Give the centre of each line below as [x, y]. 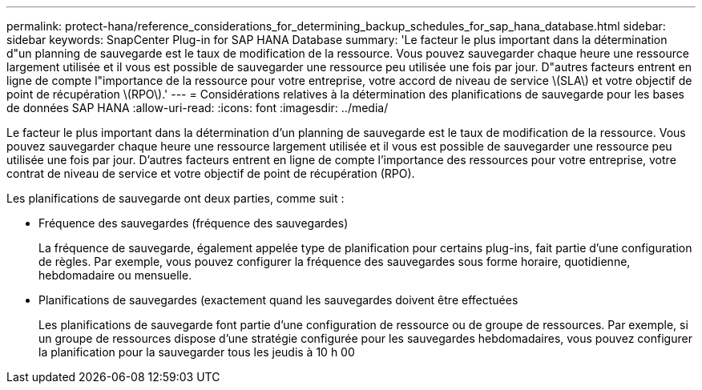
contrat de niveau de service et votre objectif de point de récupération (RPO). [211, 173]
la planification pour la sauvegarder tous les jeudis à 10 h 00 [197, 352]
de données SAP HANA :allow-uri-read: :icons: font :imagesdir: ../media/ [198, 108]
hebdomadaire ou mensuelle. [115, 275]
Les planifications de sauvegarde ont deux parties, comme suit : [175, 198]
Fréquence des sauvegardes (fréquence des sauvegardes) [194, 223]
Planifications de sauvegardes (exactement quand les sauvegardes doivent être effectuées [278, 300]
